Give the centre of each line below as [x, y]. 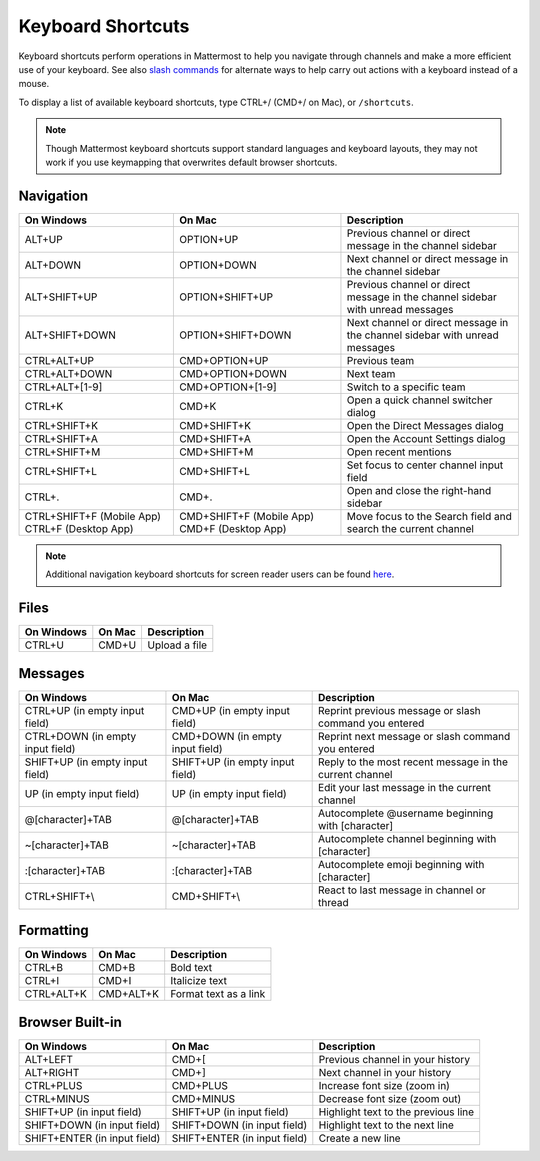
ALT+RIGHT [52, 1072]
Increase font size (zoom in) [384, 1085]
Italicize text [199, 981]
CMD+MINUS [203, 1098]
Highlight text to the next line [386, 1125]
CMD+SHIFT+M [216, 452]
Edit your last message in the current [405, 787]
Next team [371, 373]
